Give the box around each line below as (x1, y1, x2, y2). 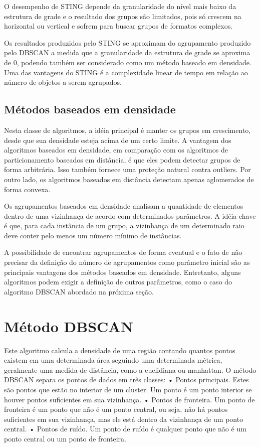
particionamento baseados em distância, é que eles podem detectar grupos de (4, 154, 240, 165)
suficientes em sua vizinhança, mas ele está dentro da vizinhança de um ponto (4, 413, 243, 424)
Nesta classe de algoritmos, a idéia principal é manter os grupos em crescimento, (4, 124, 251, 135)
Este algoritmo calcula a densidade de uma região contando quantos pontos (4, 345, 235, 355)
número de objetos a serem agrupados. (4, 77, 122, 87)
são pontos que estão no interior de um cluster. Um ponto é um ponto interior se (4, 384, 252, 394)
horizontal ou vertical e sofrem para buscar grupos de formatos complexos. (4, 21, 233, 31)
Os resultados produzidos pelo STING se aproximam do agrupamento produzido (4, 37, 251, 48)
